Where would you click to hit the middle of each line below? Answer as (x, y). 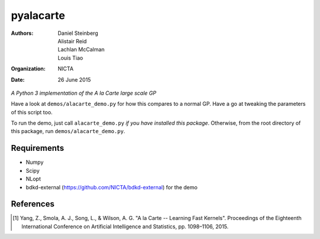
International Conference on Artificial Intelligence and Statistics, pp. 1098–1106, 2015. (125, 226)
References (33, 204)
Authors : (22, 33)
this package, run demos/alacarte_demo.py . (68, 131)
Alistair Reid (72, 41)
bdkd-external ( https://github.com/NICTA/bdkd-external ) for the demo (112, 187)
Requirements (38, 148)
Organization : (28, 69)
